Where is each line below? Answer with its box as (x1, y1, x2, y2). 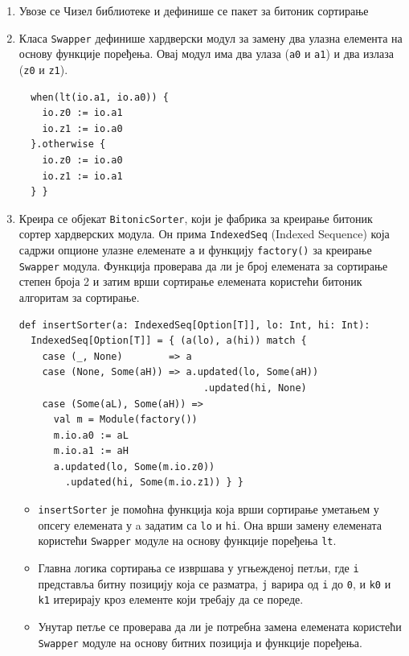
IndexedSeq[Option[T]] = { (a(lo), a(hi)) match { (31, 335, 307, 347)
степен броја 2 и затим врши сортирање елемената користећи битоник (18, 273, 362, 290)
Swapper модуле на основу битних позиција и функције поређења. (38, 633, 362, 650)
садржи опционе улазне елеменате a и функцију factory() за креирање (18, 241, 372, 258)
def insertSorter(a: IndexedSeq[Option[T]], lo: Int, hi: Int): (18, 319, 370, 331)
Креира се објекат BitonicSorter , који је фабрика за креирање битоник (18, 209, 373, 226)
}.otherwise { (31, 138, 106, 151)
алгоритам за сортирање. (18, 288, 140, 305)
